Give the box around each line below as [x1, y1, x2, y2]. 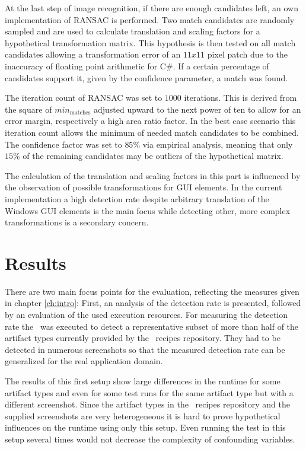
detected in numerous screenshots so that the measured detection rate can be [5, 343, 285, 355]
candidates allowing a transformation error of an [5, 48, 181, 60]
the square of [5, 103, 52, 115]
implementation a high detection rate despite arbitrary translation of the [5, 192, 269, 205]
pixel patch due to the [207, 48, 288, 60]
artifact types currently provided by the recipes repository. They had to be [5, 332, 280, 344]
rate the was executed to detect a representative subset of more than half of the [5, 320, 299, 332]
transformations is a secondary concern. [5, 216, 149, 228]
